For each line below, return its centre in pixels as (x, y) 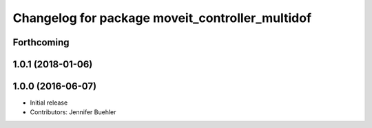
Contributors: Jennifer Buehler (73, 112)
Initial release (49, 103)
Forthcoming (41, 42)
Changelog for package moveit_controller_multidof (162, 18)
